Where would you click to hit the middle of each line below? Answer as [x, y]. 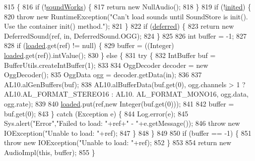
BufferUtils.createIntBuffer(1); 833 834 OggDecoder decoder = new [106, 65]
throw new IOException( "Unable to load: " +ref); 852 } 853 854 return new [118, 142]
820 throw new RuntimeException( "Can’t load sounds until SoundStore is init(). [126, 16]
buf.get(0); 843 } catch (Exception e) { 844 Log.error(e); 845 [96, 113]
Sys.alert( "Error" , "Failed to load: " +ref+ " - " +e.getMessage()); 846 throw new [122, 123]
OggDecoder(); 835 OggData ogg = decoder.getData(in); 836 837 [103, 75]
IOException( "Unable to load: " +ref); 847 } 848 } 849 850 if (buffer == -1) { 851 [128, 133]
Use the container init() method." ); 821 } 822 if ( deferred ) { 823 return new [119, 26]
